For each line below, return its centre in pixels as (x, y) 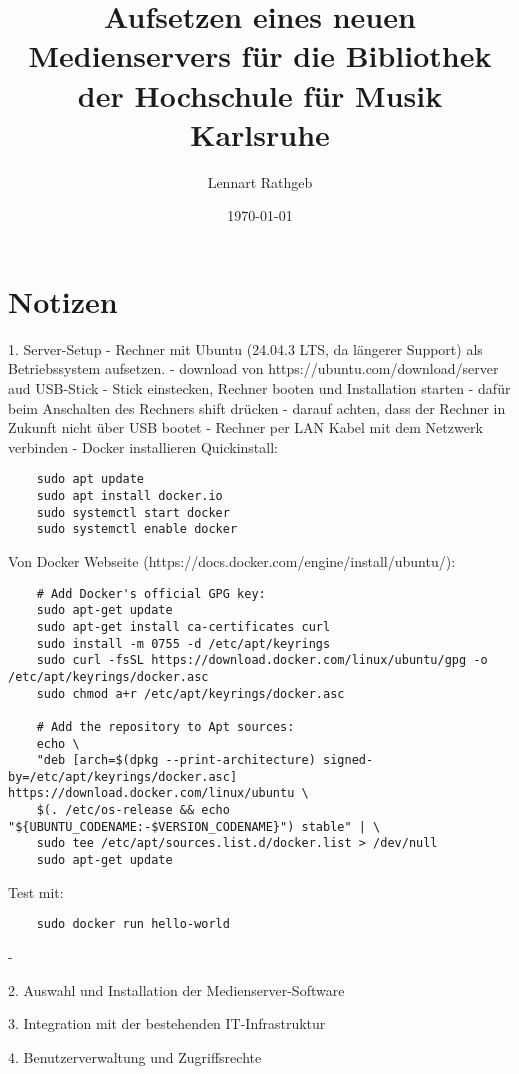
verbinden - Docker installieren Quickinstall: (143, 446)
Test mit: (36, 891)
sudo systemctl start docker (133, 512)
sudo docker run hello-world (133, 924)
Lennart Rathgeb (260, 181)
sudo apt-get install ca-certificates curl (183, 626)
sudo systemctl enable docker (137, 529)
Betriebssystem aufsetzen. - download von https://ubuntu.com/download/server (253, 368)
